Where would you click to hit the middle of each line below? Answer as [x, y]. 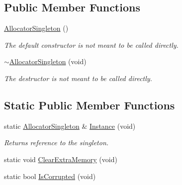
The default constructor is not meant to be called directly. [91, 45]
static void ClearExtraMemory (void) [61, 159]
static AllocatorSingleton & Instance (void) [70, 126]
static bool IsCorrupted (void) [50, 176]
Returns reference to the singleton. [56, 142]
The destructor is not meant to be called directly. [78, 78]
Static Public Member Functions [90, 105]
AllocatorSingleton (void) [48, 61]
